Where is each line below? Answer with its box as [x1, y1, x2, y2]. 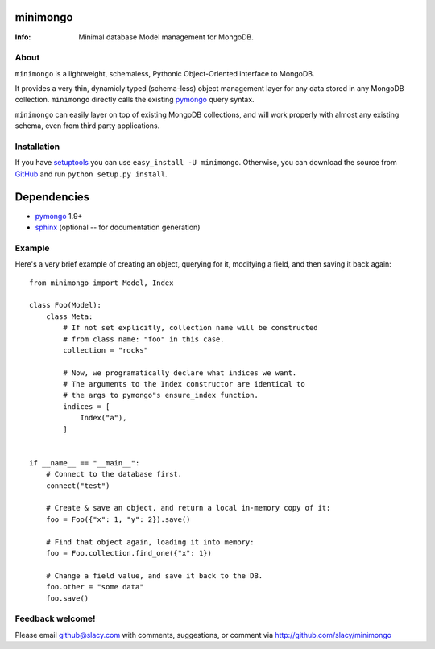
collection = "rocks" [63, 345, 149, 354]
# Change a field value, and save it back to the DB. [45, 571, 263, 580]
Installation [14, 141, 60, 152]
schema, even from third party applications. [14, 121, 160, 130]
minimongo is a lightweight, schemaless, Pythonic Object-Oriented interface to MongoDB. [14, 68, 315, 78]
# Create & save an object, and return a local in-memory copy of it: [45, 503, 331, 513]
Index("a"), [80, 413, 127, 423]
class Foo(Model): [29, 300, 102, 310]
